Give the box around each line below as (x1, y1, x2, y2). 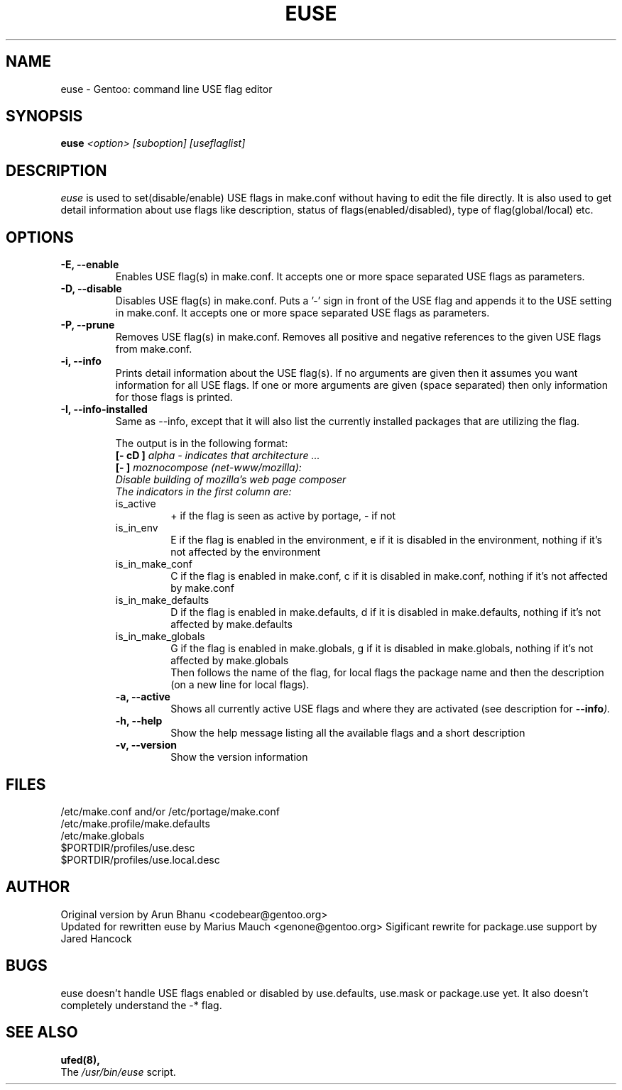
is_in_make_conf (115, 558, 192, 571)
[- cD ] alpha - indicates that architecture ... (115, 449, 320, 462)
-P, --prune (60, 319, 115, 331)
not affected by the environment (170, 546, 321, 558)
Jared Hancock (60, 932, 132, 945)
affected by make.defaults (170, 618, 293, 631)
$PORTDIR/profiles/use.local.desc (60, 853, 220, 866)
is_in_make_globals (115, 630, 205, 643)
